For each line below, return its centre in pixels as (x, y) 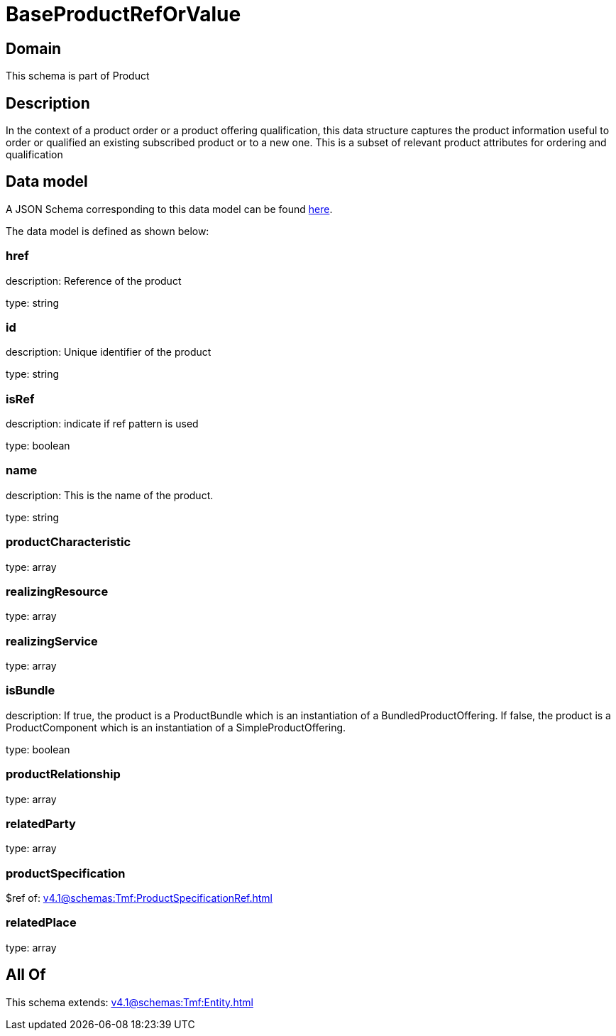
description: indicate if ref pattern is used (102, 424)
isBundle (31, 691)
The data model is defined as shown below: (108, 231)
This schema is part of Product (78, 76)
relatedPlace (41, 923)
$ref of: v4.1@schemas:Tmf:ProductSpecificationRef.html (139, 898)
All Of (26, 975)
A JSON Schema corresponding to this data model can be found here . (169, 209)
